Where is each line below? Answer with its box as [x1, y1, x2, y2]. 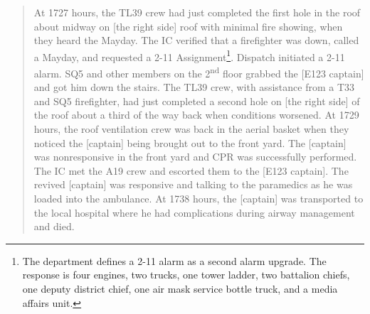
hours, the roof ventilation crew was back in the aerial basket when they [33, 121, 349, 136]
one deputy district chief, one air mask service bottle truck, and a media [22, 281, 338, 296]
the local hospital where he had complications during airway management [33, 205, 355, 220]
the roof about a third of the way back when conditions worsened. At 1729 [33, 107, 359, 122]
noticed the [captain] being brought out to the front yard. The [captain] [33, 135, 347, 150]
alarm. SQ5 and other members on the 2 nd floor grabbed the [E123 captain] [33, 64, 364, 80]
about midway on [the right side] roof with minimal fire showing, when [33, 18, 343, 33]
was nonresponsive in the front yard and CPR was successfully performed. [33, 149, 357, 164]
